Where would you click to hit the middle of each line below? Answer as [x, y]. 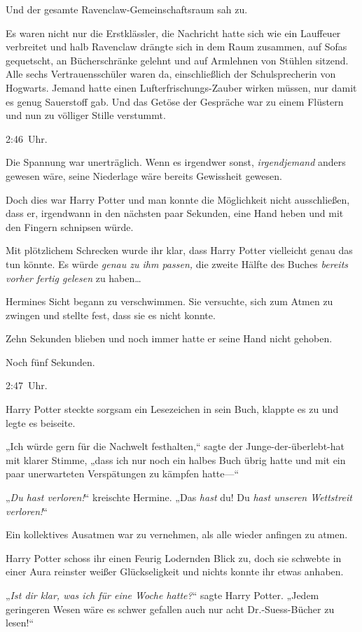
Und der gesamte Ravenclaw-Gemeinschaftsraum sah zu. [127, 9]
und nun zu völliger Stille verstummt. [86, 115]
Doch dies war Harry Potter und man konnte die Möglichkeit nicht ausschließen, [178, 199]
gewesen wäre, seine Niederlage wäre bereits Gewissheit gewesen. [144, 175]
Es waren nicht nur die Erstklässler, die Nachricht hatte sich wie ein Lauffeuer [173, 33]
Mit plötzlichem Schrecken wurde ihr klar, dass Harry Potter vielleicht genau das [179, 250]
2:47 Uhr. [27, 385]
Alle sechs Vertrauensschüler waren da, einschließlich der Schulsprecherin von [171, 74]
